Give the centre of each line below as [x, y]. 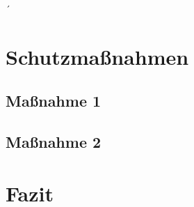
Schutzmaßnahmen [97, 56]
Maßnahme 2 [54, 142]
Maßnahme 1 [54, 101]
